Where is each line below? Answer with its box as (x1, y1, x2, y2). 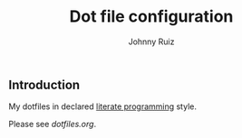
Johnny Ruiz (128, 36, 175, 47)
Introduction (8, 77, 81, 92)
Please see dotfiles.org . (8, 119, 97, 130)
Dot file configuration (69, 6, 234, 27)
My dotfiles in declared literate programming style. (8, 101, 197, 112)
